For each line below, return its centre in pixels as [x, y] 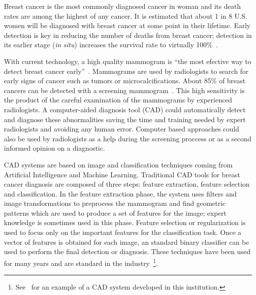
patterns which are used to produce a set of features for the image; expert [115, 213]
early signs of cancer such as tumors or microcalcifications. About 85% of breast [125, 81]
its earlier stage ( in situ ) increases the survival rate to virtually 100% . [111, 45]
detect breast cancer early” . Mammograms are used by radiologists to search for [126, 71]
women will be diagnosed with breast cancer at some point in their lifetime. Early [127, 25]
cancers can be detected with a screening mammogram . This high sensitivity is [124, 90]
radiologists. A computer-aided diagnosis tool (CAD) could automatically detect [125, 109]
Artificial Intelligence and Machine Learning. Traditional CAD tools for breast [122, 174]
